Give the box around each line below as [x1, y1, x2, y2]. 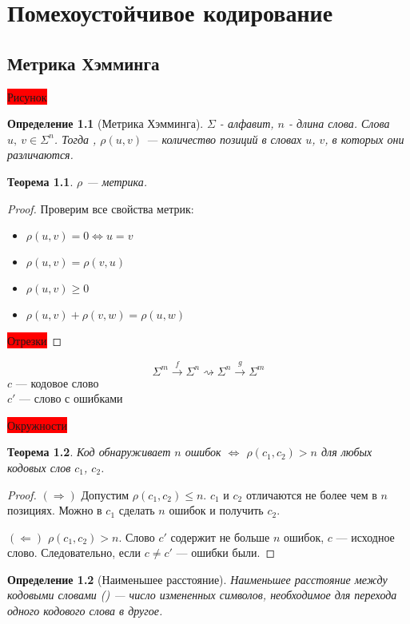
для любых [320, 443, 372, 460]
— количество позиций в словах [146, 130, 302, 147]
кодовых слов [7, 459, 71, 475]
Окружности [7, 416, 67, 433]
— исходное [336, 528, 395, 545]
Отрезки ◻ [7, 332, 62, 349]
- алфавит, [219, 115, 274, 132]
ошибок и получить [169, 502, 264, 519]
